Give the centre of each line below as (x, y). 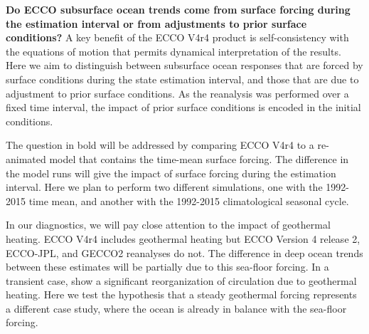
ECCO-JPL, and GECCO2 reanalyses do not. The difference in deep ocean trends (184, 252)
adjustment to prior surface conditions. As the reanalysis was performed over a (177, 93)
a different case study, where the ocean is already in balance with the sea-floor (176, 308)
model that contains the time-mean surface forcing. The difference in (199, 158)
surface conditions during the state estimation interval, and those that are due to (182, 79)
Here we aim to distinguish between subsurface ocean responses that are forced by (184, 65)
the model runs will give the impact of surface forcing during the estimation (171, 173)
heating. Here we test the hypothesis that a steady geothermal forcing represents (181, 294)
